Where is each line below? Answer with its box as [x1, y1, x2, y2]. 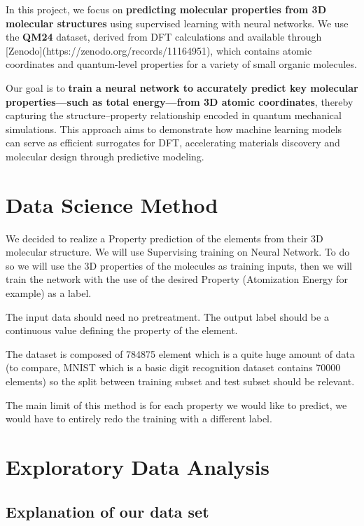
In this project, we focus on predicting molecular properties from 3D [6, 2, 327, 16]
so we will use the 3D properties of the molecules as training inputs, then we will [6, 258, 353, 272]
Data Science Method [6, 190, 218, 219]
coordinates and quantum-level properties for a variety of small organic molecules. [6, 57, 357, 71]
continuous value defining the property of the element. [6, 323, 238, 338]
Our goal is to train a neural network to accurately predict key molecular [6, 80, 358, 95]
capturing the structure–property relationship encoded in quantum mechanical [6, 108, 342, 123]
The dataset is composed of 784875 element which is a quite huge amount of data [6, 346, 355, 361]
